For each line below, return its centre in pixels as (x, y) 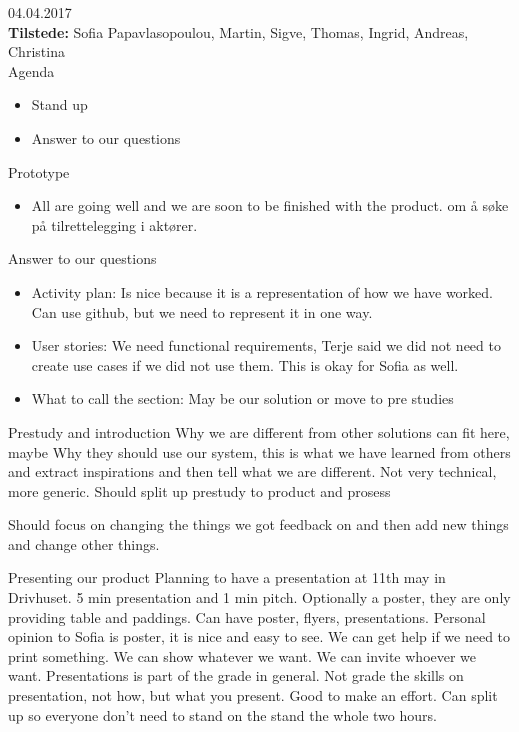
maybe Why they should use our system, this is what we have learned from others (259, 451)
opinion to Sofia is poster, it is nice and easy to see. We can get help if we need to (259, 636)
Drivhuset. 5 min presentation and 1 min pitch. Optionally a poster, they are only (259, 597)
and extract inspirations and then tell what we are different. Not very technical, (252, 471)
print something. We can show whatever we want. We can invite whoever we (242, 655)
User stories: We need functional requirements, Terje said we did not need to (266, 345)
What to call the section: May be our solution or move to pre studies (242, 398)
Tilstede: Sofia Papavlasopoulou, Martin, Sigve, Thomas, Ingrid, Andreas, (238, 31)
